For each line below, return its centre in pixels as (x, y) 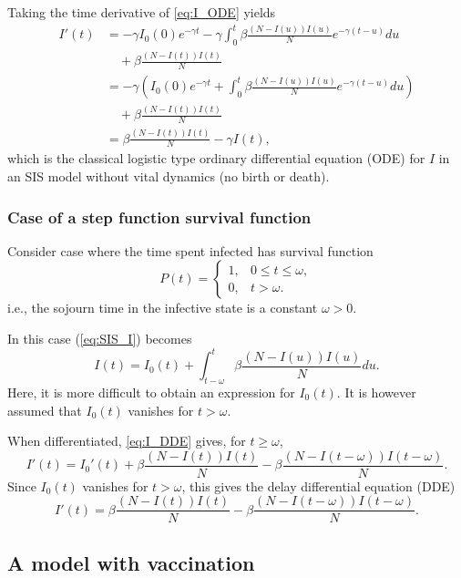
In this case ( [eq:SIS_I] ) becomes (100, 339)
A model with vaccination (131, 562)
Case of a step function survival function (159, 217)
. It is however (376, 392)
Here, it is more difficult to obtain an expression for (151, 392)
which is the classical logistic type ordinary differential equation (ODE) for (216, 158)
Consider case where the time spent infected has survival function (190, 250)
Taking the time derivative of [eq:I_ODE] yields (142, 12)
